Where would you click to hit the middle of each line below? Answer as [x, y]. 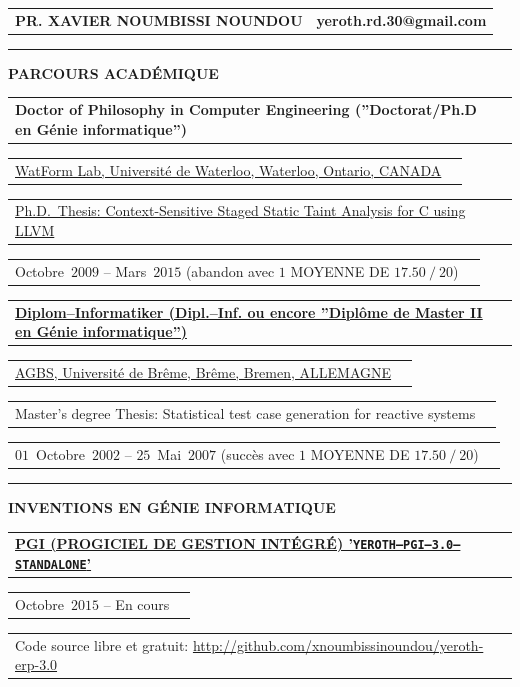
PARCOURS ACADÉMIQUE [113, 72]
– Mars [125, 270]
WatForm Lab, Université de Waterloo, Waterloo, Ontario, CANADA [228, 169]
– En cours [136, 603]
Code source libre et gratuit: [102, 644]
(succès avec [257, 453]
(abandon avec [230, 270]
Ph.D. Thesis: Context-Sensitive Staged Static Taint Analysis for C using [240, 210]
